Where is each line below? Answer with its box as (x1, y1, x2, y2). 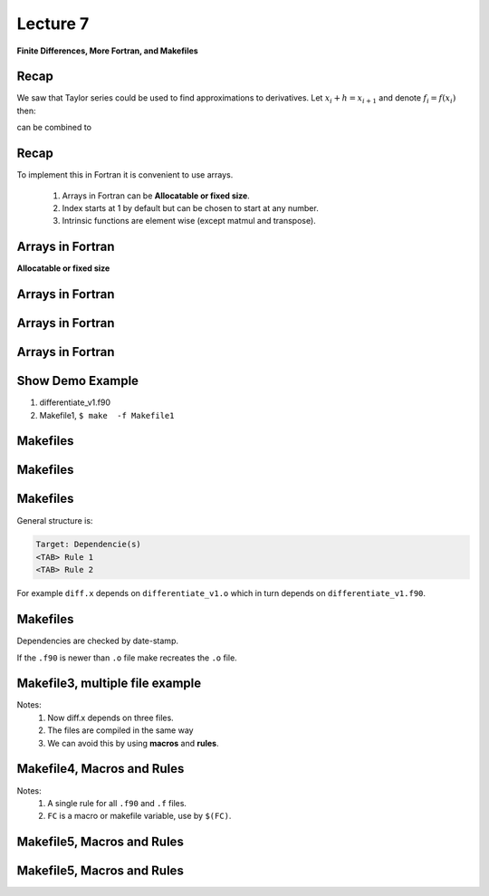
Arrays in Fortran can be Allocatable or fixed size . (62, 190, 251, 201)
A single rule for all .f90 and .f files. (47, 797, 187, 808)
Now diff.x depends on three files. (47, 712, 174, 723)
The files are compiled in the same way (47, 725, 194, 736)
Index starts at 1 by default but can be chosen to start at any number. (62, 202, 319, 213)
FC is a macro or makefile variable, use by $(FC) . (47, 811, 232, 822)
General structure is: (16, 515, 93, 525)
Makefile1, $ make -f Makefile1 (39, 409, 175, 420)
